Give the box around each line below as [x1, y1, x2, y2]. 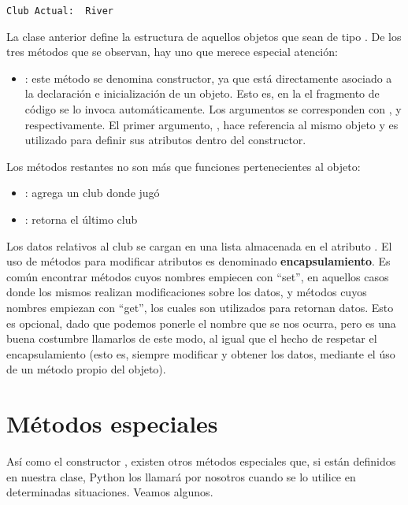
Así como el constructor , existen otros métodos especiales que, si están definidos [6, 453, 396, 470]
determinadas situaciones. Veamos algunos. [6, 484, 213, 500]
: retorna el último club [24, 211, 138, 227]
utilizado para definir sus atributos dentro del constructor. [24, 132, 306, 148]
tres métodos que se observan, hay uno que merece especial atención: [6, 43, 338, 60]
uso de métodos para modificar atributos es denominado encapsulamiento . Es [6, 253, 391, 269]
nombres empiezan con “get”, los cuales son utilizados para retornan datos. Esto [6, 299, 394, 315]
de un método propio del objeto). [6, 361, 166, 377]
